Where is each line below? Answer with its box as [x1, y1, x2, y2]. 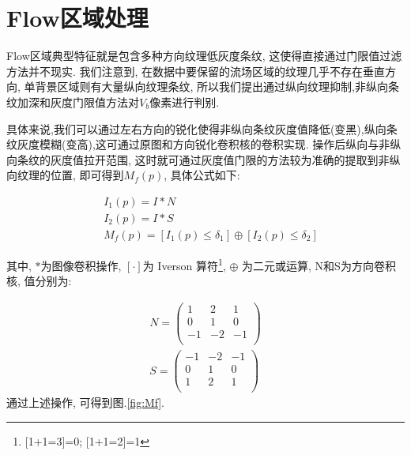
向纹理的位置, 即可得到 [6, 167, 124, 183]
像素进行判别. [149, 93, 220, 110]
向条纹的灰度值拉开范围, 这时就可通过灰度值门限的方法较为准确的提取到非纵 [6, 151, 401, 167]
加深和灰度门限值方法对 [17, 93, 139, 110]
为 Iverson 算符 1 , [142, 254, 226, 273]
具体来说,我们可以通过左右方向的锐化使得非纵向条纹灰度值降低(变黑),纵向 [6, 120, 386, 137]
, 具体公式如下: [164, 167, 240, 183]
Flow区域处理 [6, 2, 149, 34]
